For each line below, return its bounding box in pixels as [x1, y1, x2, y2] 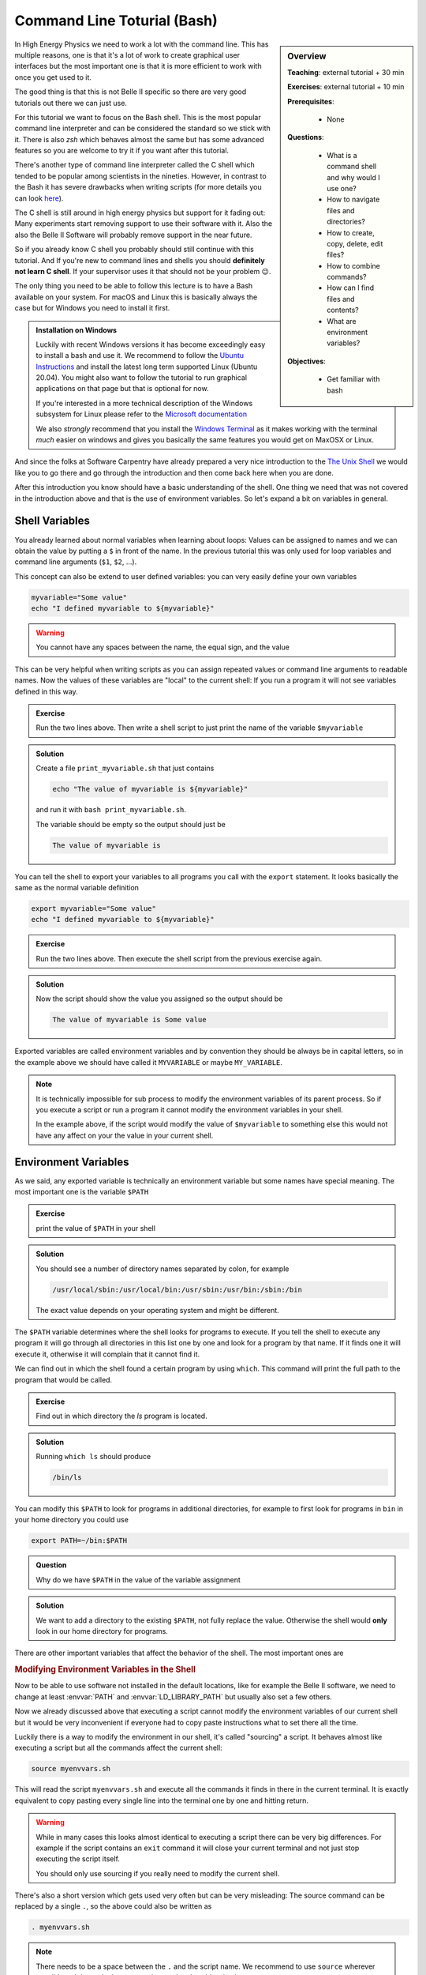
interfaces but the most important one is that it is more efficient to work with [14, 62, 262, 71]
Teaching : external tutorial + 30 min [287, 67, 405, 77]
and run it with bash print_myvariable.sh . [35, 805, 187, 814]
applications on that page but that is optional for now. [35, 384, 209, 393]
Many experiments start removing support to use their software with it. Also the [14, 219, 272, 228]
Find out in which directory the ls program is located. [35, 1411, 208, 1421]
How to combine [327, 261, 380, 270]
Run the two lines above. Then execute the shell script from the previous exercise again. [35, 954, 323, 963]
